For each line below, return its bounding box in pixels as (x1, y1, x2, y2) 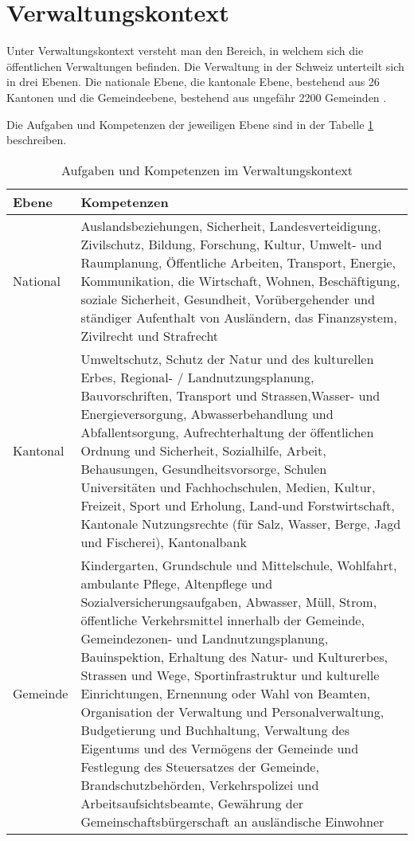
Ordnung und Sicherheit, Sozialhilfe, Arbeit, (80, 440, 326, 460)
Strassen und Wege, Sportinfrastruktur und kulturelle (80, 665, 380, 684)
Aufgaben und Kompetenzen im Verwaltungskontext (61, 160, 353, 179)
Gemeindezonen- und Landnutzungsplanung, (80, 628, 329, 647)
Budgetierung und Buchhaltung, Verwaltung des (80, 720, 350, 739)
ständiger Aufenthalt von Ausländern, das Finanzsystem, (80, 307, 397, 327)
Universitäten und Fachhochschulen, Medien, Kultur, (80, 477, 376, 496)
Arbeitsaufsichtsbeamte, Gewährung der (80, 793, 304, 812)
